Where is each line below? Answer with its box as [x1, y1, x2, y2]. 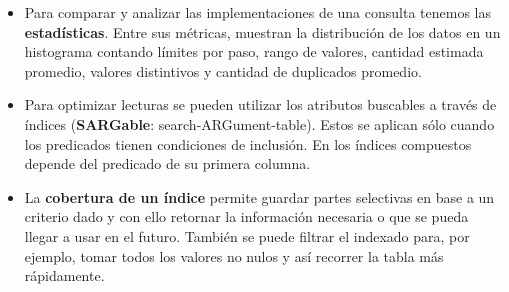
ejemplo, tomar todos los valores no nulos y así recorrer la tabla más [24, 245, 444, 266]
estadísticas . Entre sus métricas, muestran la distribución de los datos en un [24, 21, 501, 42]
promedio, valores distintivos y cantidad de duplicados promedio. [24, 60, 422, 81]
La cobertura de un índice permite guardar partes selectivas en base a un [24, 186, 495, 207]
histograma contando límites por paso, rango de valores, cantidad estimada [24, 41, 484, 62]
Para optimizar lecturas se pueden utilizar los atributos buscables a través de [24, 94, 497, 115]
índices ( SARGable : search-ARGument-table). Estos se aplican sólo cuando [24, 113, 495, 134]
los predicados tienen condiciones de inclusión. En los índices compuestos [24, 133, 472, 154]
